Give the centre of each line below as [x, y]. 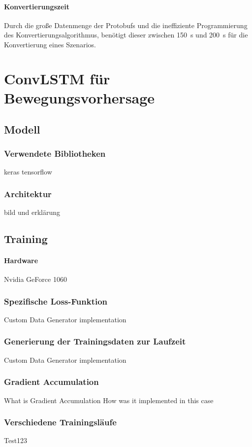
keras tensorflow [28, 172]
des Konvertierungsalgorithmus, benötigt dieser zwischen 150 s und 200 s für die [126, 35]
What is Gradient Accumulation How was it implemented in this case [109, 400]
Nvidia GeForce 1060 [35, 279]
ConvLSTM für [57, 78]
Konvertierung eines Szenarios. [50, 44]
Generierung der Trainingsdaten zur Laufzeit [95, 341]
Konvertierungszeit [37, 6]
